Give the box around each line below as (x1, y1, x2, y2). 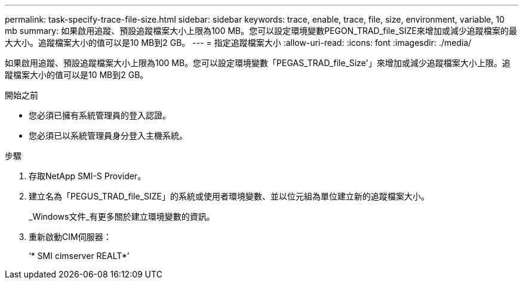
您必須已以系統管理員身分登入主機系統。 (29, 130, 187, 141)
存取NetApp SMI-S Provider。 (29, 171, 146, 181)
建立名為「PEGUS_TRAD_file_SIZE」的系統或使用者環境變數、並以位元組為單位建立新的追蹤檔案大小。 (29, 191, 429, 201)
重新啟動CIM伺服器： (29, 232, 112, 242)
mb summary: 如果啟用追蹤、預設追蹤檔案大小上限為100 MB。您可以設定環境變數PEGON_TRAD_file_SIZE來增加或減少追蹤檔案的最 (5, 26, 518, 36)
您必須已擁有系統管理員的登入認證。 (29, 110, 171, 120)
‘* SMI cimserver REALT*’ (29, 251, 130, 261)
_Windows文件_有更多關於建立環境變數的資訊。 (29, 211, 215, 221)
